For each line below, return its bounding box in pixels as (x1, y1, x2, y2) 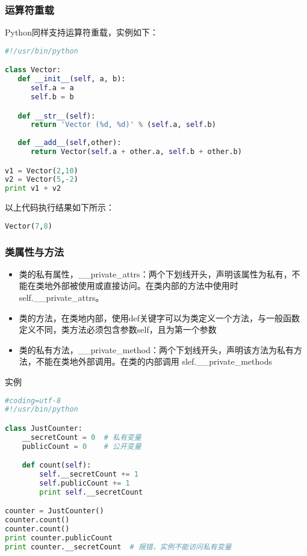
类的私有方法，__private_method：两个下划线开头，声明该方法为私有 (19, 343, 294, 356)
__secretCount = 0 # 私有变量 (22, 433, 141, 442)
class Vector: (5, 66, 61, 75)
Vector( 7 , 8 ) (5, 221, 52, 230)
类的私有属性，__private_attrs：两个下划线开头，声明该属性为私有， (19, 267, 292, 280)
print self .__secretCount (39, 487, 143, 496)
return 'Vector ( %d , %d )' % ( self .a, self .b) (30, 120, 216, 129)
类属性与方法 (5, 244, 64, 259)
